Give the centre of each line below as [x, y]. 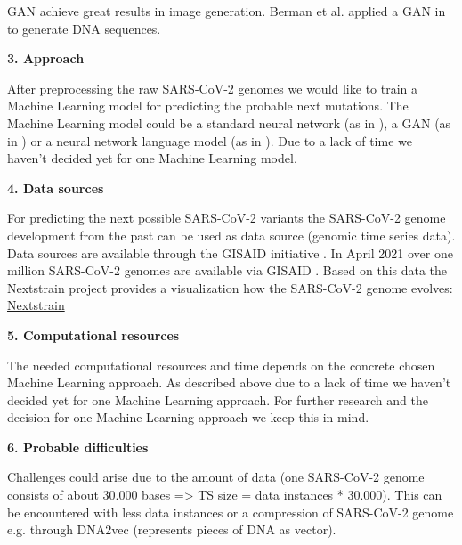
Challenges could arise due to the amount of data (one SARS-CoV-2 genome [216, 477]
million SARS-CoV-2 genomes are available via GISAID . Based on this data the [227, 270]
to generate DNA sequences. [84, 28]
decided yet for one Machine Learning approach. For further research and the [218, 399]
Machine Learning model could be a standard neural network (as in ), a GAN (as [229, 122]
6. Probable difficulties [78, 447]
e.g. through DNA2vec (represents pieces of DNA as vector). [172, 529]
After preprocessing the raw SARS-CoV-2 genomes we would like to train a [213, 88]
